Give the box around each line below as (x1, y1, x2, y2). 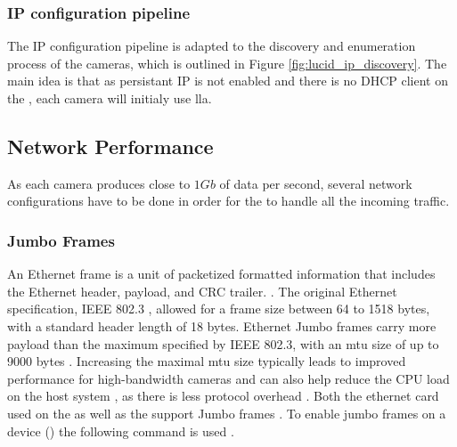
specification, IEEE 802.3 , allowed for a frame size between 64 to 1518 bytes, (7, 299, 430, 318)
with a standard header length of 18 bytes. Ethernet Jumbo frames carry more (7, 316, 437, 335)
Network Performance (7, 132, 214, 159)
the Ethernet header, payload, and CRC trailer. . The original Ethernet (7, 281, 397, 300)
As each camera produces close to (7, 174, 191, 192)
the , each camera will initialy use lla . (7, 89, 212, 107)
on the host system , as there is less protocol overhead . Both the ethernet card (7, 386, 439, 405)
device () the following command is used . (7, 421, 234, 440)
